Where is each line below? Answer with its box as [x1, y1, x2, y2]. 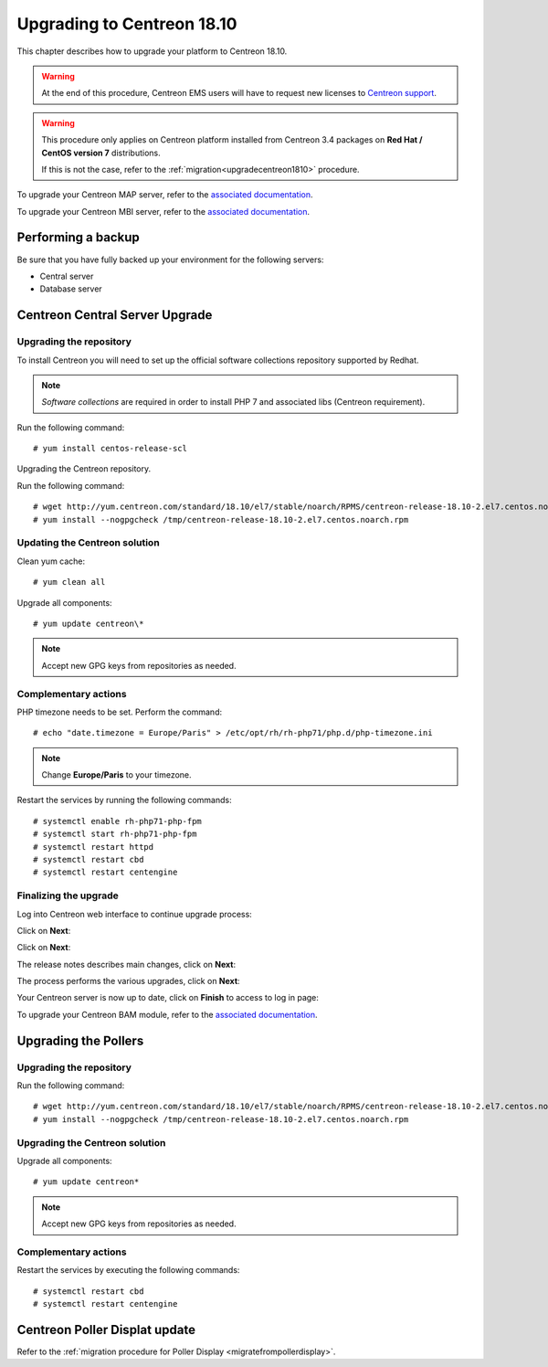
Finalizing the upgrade [16, 889, 119, 902]
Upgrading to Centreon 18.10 [16, 14, 237, 34]
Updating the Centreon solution [16, 536, 160, 549]
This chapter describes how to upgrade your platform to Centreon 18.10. [16, 46, 288, 57]
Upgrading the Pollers [16, 1033, 144, 1048]
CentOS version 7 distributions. [41, 147, 161, 158]
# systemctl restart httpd [33, 842, 154, 852]
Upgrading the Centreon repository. [16, 463, 152, 474]
